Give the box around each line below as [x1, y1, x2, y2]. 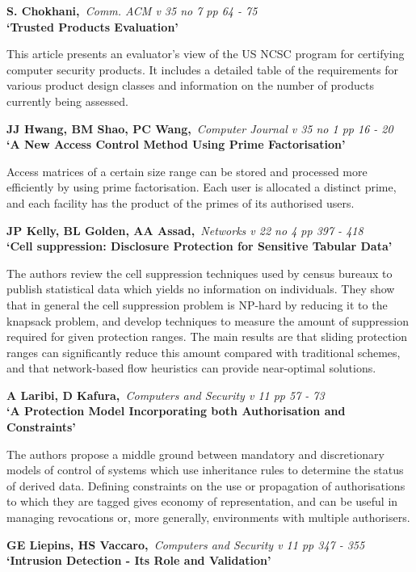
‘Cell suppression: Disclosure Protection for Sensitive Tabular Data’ [6, 238, 393, 254]
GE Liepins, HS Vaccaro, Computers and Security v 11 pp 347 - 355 [6, 536, 365, 553]
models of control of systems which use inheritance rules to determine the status [6, 461, 404, 478]
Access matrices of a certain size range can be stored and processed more [6, 162, 368, 179]
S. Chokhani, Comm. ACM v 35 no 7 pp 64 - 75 [6, 2, 258, 19]
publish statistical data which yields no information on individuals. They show [6, 280, 395, 297]
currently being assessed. [6, 92, 128, 109]
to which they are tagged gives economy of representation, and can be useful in [6, 493, 398, 510]
